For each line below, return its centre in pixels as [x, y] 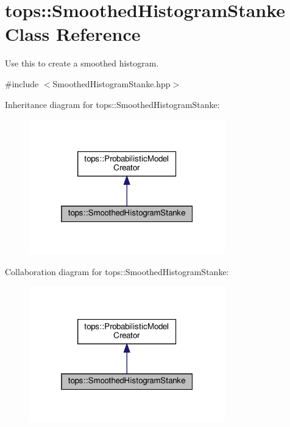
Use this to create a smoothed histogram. [82, 63]
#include [22, 83]
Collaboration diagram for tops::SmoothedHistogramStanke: [117, 271]
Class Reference [73, 34]
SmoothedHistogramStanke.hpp [111, 83]
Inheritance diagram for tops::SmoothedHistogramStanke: [112, 104]
